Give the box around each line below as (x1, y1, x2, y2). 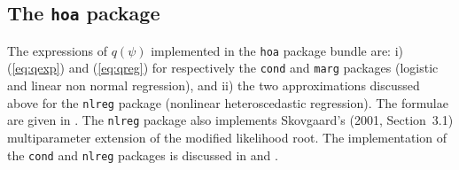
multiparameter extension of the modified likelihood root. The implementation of (7, 128, 447, 146)
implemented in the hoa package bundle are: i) (151, 41, 404, 59)
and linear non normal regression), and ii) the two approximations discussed (7, 76, 420, 95)
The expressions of (7, 41, 108, 59)
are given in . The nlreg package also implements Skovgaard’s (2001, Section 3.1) (7, 111, 454, 129)
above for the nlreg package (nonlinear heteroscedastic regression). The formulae (7, 93, 448, 112)
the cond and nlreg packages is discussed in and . (7, 145, 278, 164)
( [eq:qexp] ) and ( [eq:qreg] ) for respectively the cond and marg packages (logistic (7, 58, 439, 77)
